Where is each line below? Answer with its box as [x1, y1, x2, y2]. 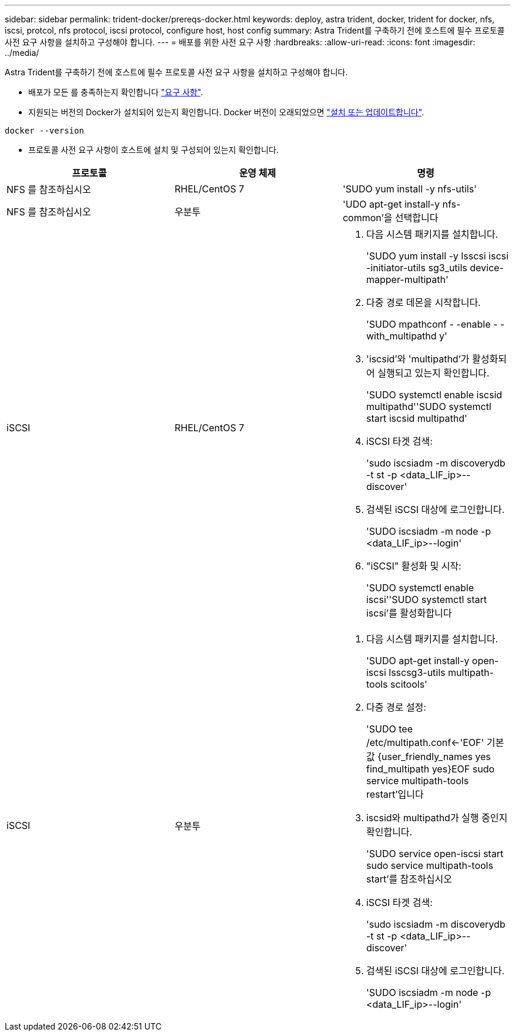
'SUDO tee [366, 723, 413, 735]
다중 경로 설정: [366, 701, 426, 713]
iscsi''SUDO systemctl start [366, 594, 487, 605]
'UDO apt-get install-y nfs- [342, 198, 461, 210]
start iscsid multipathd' [366, 412, 467, 424]
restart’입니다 [366, 788, 424, 800]
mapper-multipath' [366, 274, 449, 285]
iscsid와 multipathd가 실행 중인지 [366, 812, 508, 824]
